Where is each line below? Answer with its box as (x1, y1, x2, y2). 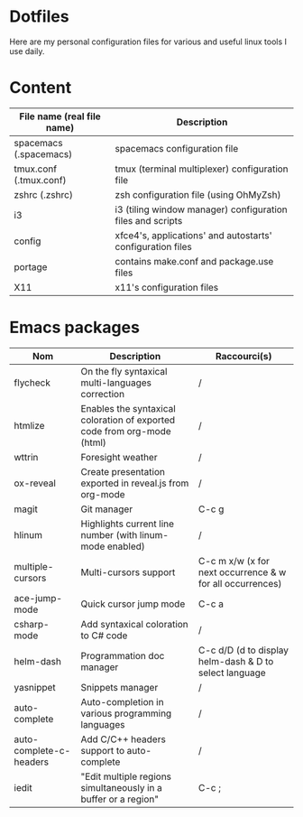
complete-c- (14, 744, 71, 757)
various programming (80, 707, 172, 720)
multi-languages (80, 376, 151, 389)
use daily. (9, 45, 45, 56)
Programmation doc (80, 649, 165, 662)
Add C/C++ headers (80, 733, 167, 746)
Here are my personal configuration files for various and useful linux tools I (9, 36, 287, 47)
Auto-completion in (80, 695, 164, 708)
